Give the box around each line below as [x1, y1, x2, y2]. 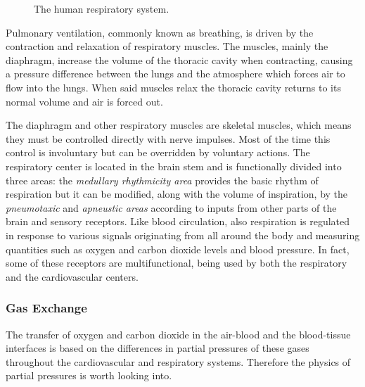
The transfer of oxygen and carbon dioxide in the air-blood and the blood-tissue [6, 326, 351, 341]
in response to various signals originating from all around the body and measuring [6, 227, 360, 242]
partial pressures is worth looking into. [6, 368, 172, 383]
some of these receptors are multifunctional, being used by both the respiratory [6, 255, 347, 270]
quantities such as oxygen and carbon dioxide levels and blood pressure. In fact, [6, 241, 350, 256]
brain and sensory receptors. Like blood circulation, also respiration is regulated [6, 214, 350, 229]
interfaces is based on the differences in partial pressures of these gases [6, 341, 309, 355]
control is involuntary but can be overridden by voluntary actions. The [6, 145, 310, 160]
